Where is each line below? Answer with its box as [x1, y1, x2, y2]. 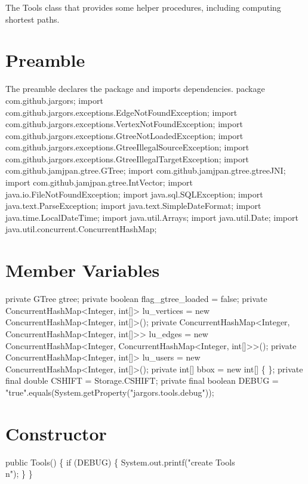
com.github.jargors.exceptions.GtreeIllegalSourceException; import [5, 141, 250, 153]
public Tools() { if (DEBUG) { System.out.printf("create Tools [5, 455, 235, 468]
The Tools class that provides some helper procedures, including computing [5, 1, 281, 13]
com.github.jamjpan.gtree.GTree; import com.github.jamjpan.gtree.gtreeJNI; [5, 164, 286, 177]
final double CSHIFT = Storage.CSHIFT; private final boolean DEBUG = [5, 374, 279, 387]
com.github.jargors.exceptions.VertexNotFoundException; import [5, 118, 243, 130]
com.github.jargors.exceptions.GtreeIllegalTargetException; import [5, 152, 249, 165]
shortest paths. [5, 13, 60, 25]
